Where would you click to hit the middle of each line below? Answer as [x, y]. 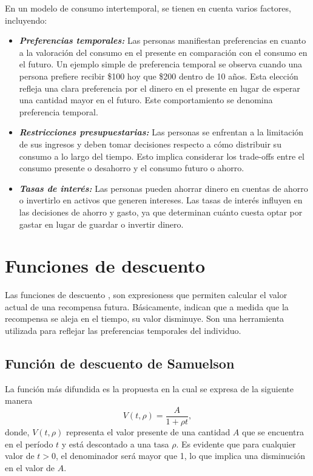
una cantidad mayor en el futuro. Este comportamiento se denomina [146, 100]
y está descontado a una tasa [115, 444]
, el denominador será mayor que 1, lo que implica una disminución [180, 456]
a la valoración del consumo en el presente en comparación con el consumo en [163, 52]
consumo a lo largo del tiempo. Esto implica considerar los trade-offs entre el [162, 156]
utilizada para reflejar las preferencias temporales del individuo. [123, 330]
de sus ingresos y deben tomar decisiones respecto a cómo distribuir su [150, 144]
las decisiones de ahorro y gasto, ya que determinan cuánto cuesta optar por [161, 212]
